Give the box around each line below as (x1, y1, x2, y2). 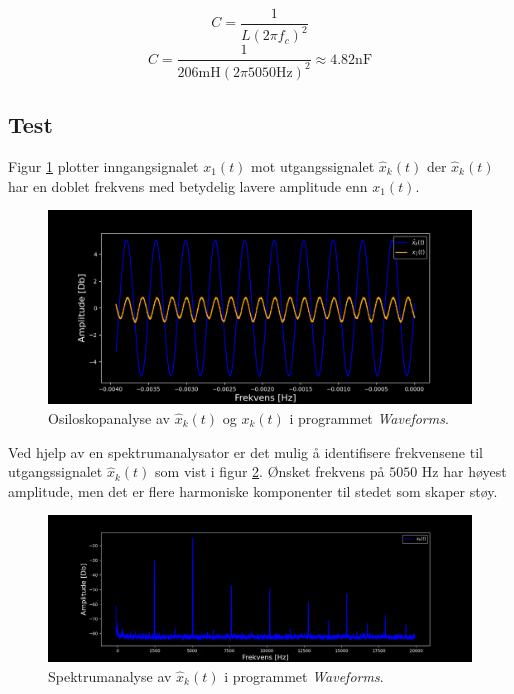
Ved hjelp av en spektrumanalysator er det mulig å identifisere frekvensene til (8, 441, 483, 462)
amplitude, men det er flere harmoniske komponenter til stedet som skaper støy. (8, 480, 498, 501)
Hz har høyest (421, 461, 507, 482)
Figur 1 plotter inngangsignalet (8, 156, 199, 177)
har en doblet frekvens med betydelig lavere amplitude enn (8, 175, 368, 196)
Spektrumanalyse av (48, 665, 172, 686)
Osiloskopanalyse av (48, 407, 170, 428)
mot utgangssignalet (251, 156, 375, 177)
